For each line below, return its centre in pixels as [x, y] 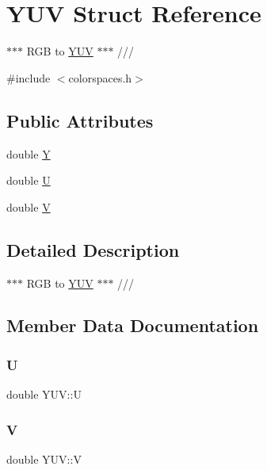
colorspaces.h [100, 77]
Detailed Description [93, 249]
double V [29, 206]
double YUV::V [44, 459]
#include [29, 77]
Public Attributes [80, 120]
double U [29, 180]
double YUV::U [44, 394]
